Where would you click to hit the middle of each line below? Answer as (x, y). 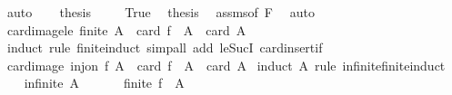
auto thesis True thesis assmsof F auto (161, 12)
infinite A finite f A (104, 83)
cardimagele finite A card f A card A (126, 29)
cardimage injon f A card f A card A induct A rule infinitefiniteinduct (226, 65)
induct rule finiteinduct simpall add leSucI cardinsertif (165, 47)
